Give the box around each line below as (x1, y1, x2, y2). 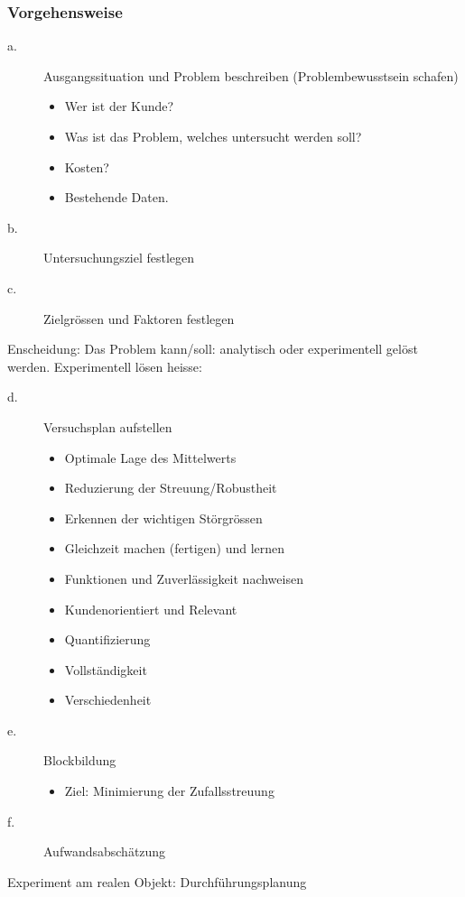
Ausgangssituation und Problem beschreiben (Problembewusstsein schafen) (43, 66, 459, 85)
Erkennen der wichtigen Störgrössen (64, 508, 263, 527)
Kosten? (64, 157, 109, 176)
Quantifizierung (64, 630, 151, 649)
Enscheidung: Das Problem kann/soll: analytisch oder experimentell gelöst (7, 339, 418, 358)
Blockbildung (43, 751, 116, 770)
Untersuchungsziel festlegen (43, 248, 195, 267)
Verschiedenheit (64, 690, 152, 709)
